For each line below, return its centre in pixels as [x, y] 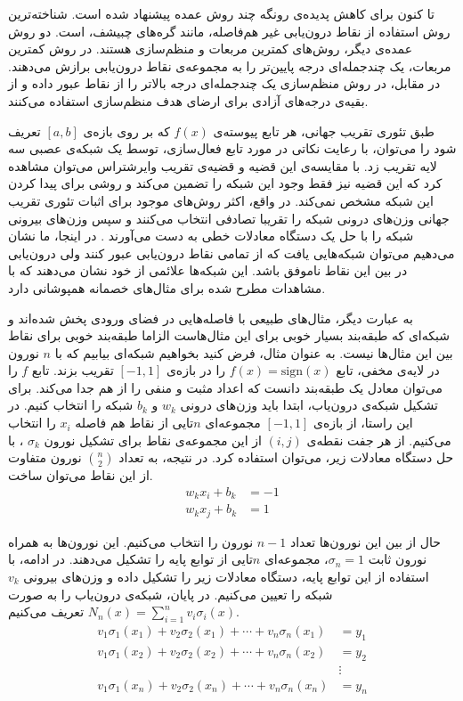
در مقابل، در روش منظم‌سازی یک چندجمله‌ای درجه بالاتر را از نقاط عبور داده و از [224, 83]
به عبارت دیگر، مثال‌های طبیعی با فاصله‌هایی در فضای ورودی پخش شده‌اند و [211, 318]
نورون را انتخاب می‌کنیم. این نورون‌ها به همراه [131, 541]
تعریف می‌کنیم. [124, 611]
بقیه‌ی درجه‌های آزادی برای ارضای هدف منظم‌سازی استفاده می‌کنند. [188, 100]
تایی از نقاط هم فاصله [134, 423]
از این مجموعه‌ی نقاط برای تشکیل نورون [153, 440]
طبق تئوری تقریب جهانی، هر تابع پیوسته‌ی [324, 130]
